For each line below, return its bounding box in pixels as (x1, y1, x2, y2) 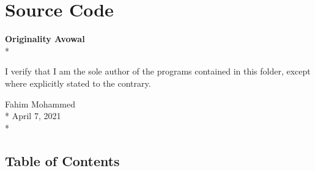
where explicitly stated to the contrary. (5, 76, 151, 89)
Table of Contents (5, 151, 120, 170)
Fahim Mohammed (5, 97, 75, 110)
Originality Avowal (5, 32, 85, 45)
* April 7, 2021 (5, 109, 61, 122)
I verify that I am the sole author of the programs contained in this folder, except (5, 65, 311, 78)
